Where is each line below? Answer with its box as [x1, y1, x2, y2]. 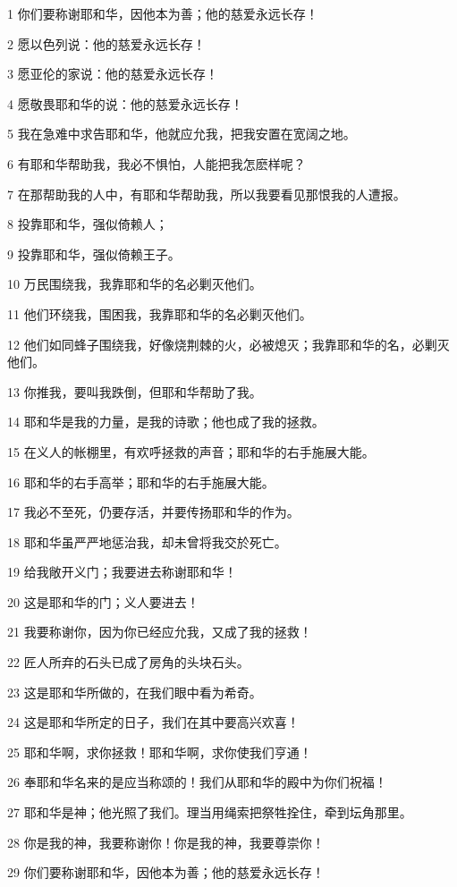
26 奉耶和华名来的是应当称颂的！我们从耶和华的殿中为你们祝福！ [7, 773, 387, 791]
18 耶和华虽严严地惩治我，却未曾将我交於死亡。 [7, 532, 287, 551]
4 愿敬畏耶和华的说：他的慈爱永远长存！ [7, 94, 243, 113]
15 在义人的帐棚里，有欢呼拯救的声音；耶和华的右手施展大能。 [7, 442, 375, 460]
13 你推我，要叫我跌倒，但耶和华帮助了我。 [7, 382, 262, 401]
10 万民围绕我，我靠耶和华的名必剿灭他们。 [7, 275, 262, 293]
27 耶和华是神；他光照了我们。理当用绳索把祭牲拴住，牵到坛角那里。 [7, 803, 412, 822]
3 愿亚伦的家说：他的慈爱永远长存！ [7, 64, 218, 83]
